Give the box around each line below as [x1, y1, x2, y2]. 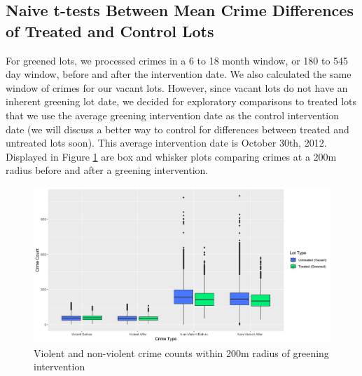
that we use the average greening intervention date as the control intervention [6, 107, 339, 122]
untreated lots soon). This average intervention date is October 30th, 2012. [6, 135, 327, 150]
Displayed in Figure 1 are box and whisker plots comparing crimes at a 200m [6, 149, 337, 163]
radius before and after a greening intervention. [6, 163, 209, 177]
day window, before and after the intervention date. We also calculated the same [6, 67, 351, 81]
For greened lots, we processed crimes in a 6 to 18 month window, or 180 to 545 [6, 53, 349, 67]
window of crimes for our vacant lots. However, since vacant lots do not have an [6, 80, 348, 95]
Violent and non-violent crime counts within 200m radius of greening [34, 345, 329, 360]
